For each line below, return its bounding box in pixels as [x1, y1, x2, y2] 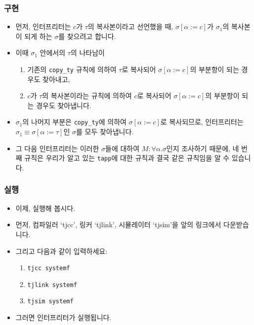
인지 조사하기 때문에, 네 [166, 143, 239, 153]
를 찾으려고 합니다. [58, 31, 116, 41]
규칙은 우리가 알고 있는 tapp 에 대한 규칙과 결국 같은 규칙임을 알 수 [24, 153, 230, 163]
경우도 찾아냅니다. [36, 100, 91, 110]
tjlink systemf [27, 281, 77, 288]
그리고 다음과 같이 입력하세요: [15, 245, 108, 256]
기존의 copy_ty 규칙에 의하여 [27, 64, 117, 74]
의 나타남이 [70, 47, 105, 58]
